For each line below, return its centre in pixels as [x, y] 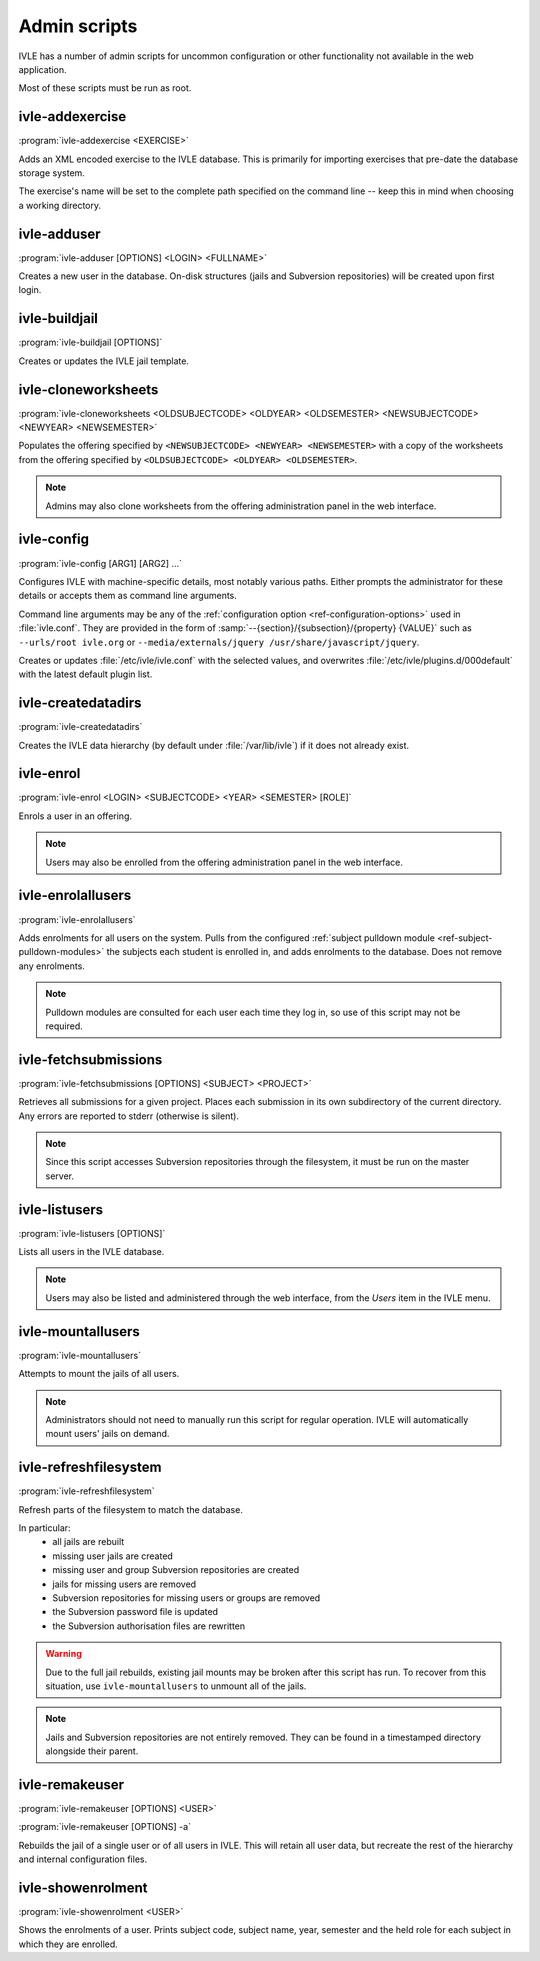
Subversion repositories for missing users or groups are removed [186, 1597]
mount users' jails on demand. [107, 1434]
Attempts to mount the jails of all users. [99, 1374]
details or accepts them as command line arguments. [127, 596]
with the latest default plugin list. [85, 674]
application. [42, 69]
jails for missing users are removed [124, 1584]
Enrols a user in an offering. [75, 816]
